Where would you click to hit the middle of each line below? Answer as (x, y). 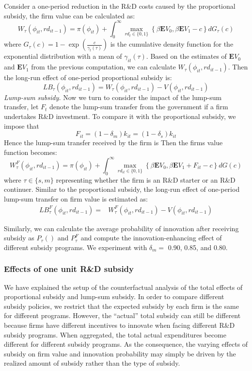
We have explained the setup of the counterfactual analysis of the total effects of (123, 287)
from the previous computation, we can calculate (103, 67)
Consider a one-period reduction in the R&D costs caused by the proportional (120, 6)
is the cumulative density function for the (172, 44)
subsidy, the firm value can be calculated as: (70, 15)
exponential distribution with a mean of (63, 56)
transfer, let (21, 107)
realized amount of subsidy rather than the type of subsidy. (92, 363)
